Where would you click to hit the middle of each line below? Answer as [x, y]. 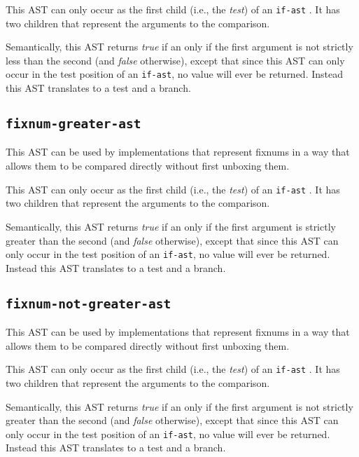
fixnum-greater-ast [73, 124]
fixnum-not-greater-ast [89, 303]
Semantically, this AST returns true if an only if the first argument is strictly [171, 226]
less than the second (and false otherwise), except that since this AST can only [175, 60]
